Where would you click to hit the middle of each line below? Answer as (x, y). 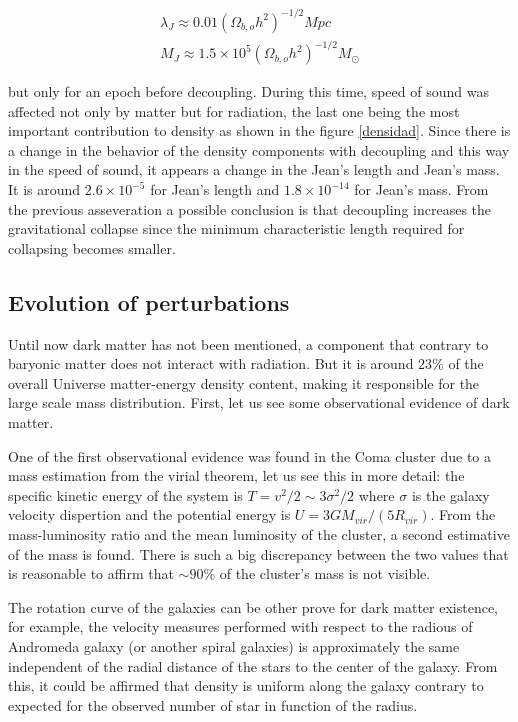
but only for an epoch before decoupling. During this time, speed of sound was (248, 91)
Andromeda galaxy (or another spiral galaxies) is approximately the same (234, 645)
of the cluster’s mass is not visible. (325, 573)
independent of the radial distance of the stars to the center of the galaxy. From (253, 665)
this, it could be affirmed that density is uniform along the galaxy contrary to (246, 685)
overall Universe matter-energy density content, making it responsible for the (244, 382)
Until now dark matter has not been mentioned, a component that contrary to (248, 343)
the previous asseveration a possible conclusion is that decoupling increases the (250, 208)
